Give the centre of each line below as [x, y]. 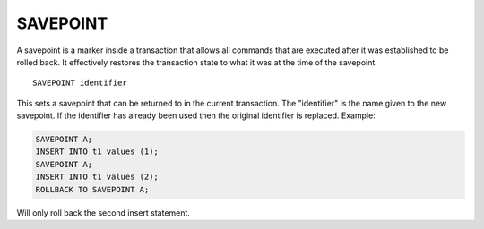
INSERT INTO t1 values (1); [97, 152]
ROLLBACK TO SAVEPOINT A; [92, 189]
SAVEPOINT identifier [80, 83]
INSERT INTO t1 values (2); [97, 177]
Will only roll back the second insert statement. [103, 212]
